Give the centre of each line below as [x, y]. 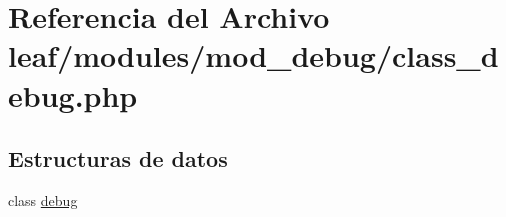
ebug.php [73, 94]
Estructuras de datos [118, 158]
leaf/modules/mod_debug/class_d [253, 55]
